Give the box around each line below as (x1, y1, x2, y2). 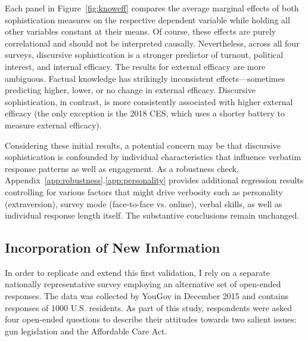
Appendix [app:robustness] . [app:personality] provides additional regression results (5, 174, 304, 186)
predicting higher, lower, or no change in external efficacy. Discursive (5, 84, 256, 96)
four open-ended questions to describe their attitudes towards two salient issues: (5, 313, 297, 325)
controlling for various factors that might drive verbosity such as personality (5, 185, 283, 198)
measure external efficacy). (5, 118, 102, 131)
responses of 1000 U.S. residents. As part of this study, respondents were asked (5, 301, 293, 314)
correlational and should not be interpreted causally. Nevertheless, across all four (5, 36, 300, 49)
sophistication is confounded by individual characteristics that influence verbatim (5, 150, 301, 163)
